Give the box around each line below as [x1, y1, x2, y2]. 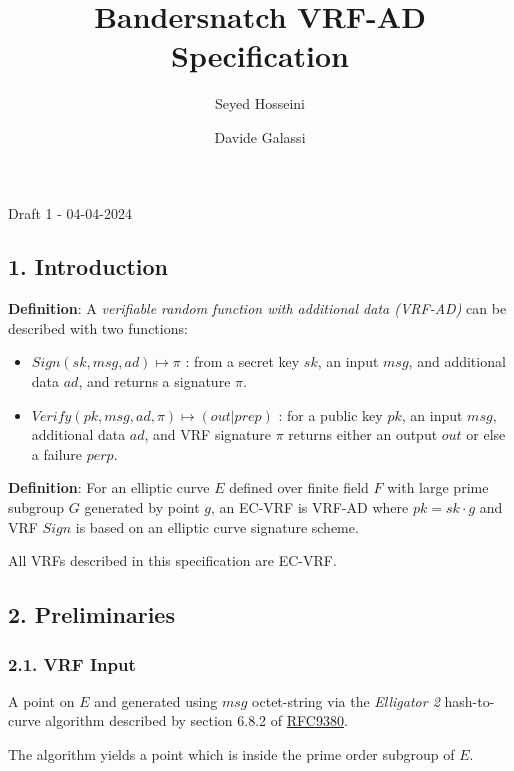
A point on [8, 690, 75, 711]
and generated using [94, 690, 218, 711]
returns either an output [288, 424, 438, 445]
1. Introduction [8, 251, 168, 282]
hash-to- [444, 690, 495, 711]
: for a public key [278, 404, 383, 425]
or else [466, 424, 506, 445]
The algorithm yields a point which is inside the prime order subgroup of [8, 744, 455, 765]
